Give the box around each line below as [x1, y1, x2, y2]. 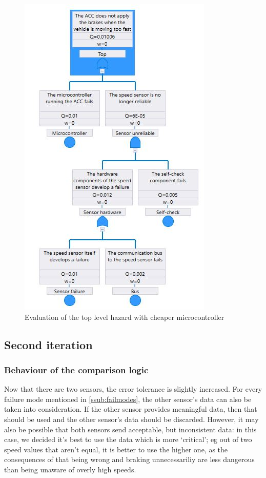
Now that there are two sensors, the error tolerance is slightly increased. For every [4, 384, 262, 394]
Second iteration [4, 336, 93, 352]
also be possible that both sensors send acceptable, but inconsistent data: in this [4, 424, 257, 434]
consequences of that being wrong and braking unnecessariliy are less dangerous [4, 454, 255, 465]
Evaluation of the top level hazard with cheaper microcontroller [25, 311, 224, 322]
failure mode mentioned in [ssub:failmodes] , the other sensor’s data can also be [4, 393, 252, 404]
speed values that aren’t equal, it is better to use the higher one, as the [4, 444, 228, 454]
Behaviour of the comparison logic [4, 363, 149, 376]
